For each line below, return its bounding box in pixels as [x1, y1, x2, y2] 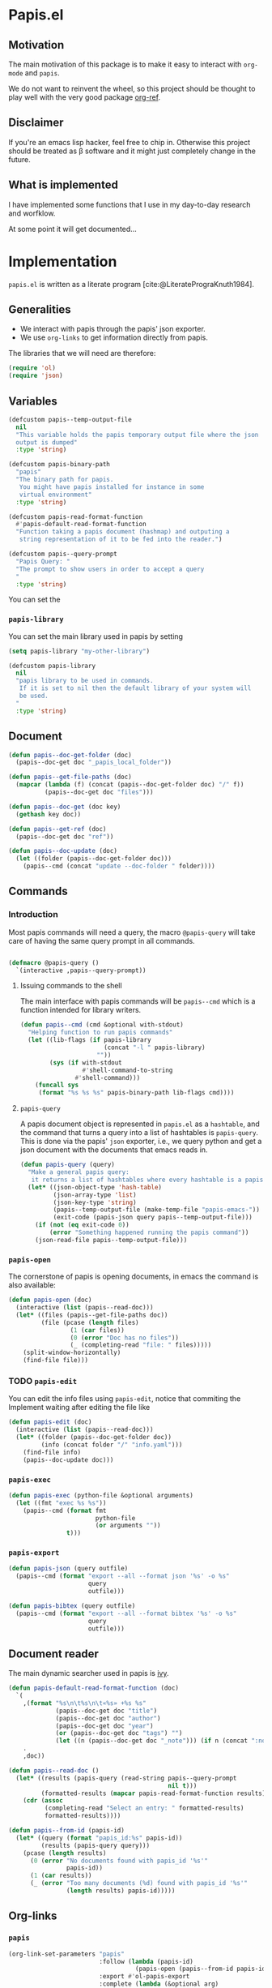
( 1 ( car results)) [29, 1871, 92, 1880]
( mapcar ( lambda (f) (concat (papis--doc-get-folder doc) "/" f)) [15, 781, 244, 789]
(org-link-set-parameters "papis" [8, 1950, 125, 1958]
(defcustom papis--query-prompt [8, 550, 117, 559]
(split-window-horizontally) [23, 1348, 121, 1357]
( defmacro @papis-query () [8, 958, 100, 966]
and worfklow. [8, 208, 56, 218]
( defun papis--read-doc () [8, 1766, 100, 1775]
